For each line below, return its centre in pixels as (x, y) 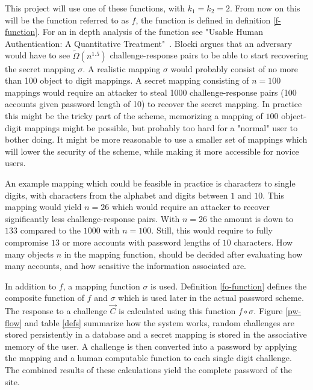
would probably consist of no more (234, 68)
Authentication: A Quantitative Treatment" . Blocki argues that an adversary (149, 43)
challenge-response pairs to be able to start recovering (209, 55)
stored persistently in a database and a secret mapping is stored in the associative (156, 334)
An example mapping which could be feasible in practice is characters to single (150, 183)
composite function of (45, 298)
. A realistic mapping (122, 68)
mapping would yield (43, 207)
